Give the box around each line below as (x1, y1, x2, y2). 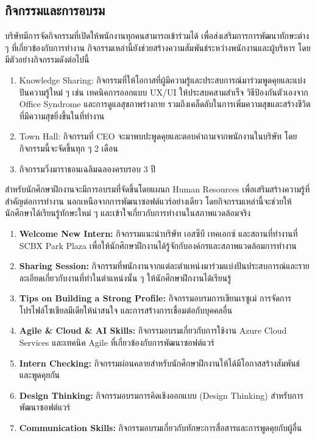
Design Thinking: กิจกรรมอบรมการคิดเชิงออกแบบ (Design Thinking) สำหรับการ (19, 388, 303, 401)
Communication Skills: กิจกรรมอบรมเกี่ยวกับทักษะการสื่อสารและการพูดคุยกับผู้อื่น (19, 421, 302, 434)
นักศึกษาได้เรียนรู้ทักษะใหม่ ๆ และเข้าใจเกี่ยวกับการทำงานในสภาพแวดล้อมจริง (5, 206, 251, 219)
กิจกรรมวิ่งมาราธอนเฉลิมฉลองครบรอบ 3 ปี (19, 162, 156, 175)
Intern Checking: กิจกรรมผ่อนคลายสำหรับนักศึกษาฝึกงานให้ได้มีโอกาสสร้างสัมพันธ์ (19, 356, 300, 369)
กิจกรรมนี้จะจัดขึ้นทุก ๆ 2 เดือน (19, 141, 118, 154)
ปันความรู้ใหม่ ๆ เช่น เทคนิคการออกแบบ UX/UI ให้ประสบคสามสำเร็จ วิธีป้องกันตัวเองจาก (19, 85, 308, 98)
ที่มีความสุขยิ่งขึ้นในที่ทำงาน (19, 109, 105, 122)
